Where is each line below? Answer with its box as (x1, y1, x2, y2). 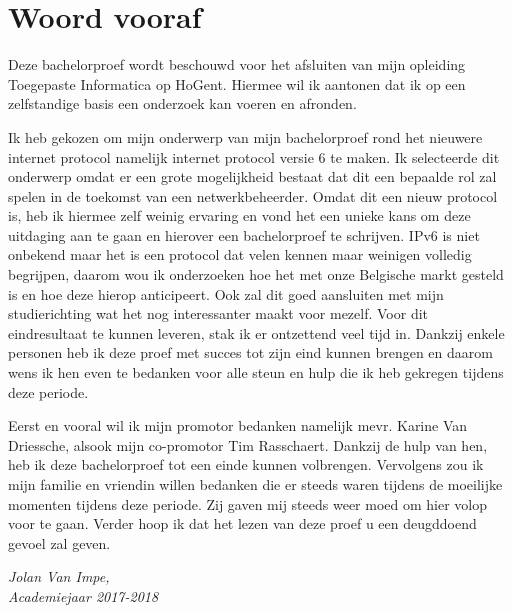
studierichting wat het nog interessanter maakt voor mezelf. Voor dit (8, 303, 429, 324)
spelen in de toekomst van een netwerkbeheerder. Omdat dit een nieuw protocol (8, 185, 498, 206)
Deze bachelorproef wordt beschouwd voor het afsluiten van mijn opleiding (8, 54, 466, 75)
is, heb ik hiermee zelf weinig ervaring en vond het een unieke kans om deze (8, 205, 471, 226)
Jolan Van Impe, (8, 566, 110, 587)
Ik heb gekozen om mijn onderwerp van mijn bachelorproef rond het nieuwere (8, 126, 483, 147)
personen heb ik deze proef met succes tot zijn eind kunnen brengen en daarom (8, 342, 493, 363)
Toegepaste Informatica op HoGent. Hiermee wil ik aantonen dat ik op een (8, 73, 466, 94)
